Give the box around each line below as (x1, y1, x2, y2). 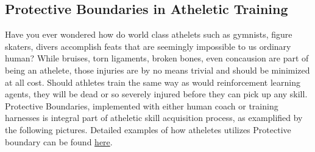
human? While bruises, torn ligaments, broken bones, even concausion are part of (5, 52, 309, 64)
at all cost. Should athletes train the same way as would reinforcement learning (5, 75, 301, 88)
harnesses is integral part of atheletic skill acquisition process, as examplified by (5, 111, 303, 124)
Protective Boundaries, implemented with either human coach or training (5, 99, 278, 112)
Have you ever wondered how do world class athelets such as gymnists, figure (5, 28, 292, 41)
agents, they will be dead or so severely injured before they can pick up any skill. (5, 88, 308, 100)
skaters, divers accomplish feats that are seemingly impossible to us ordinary (5, 40, 291, 52)
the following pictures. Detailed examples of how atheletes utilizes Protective (5, 123, 291, 136)
